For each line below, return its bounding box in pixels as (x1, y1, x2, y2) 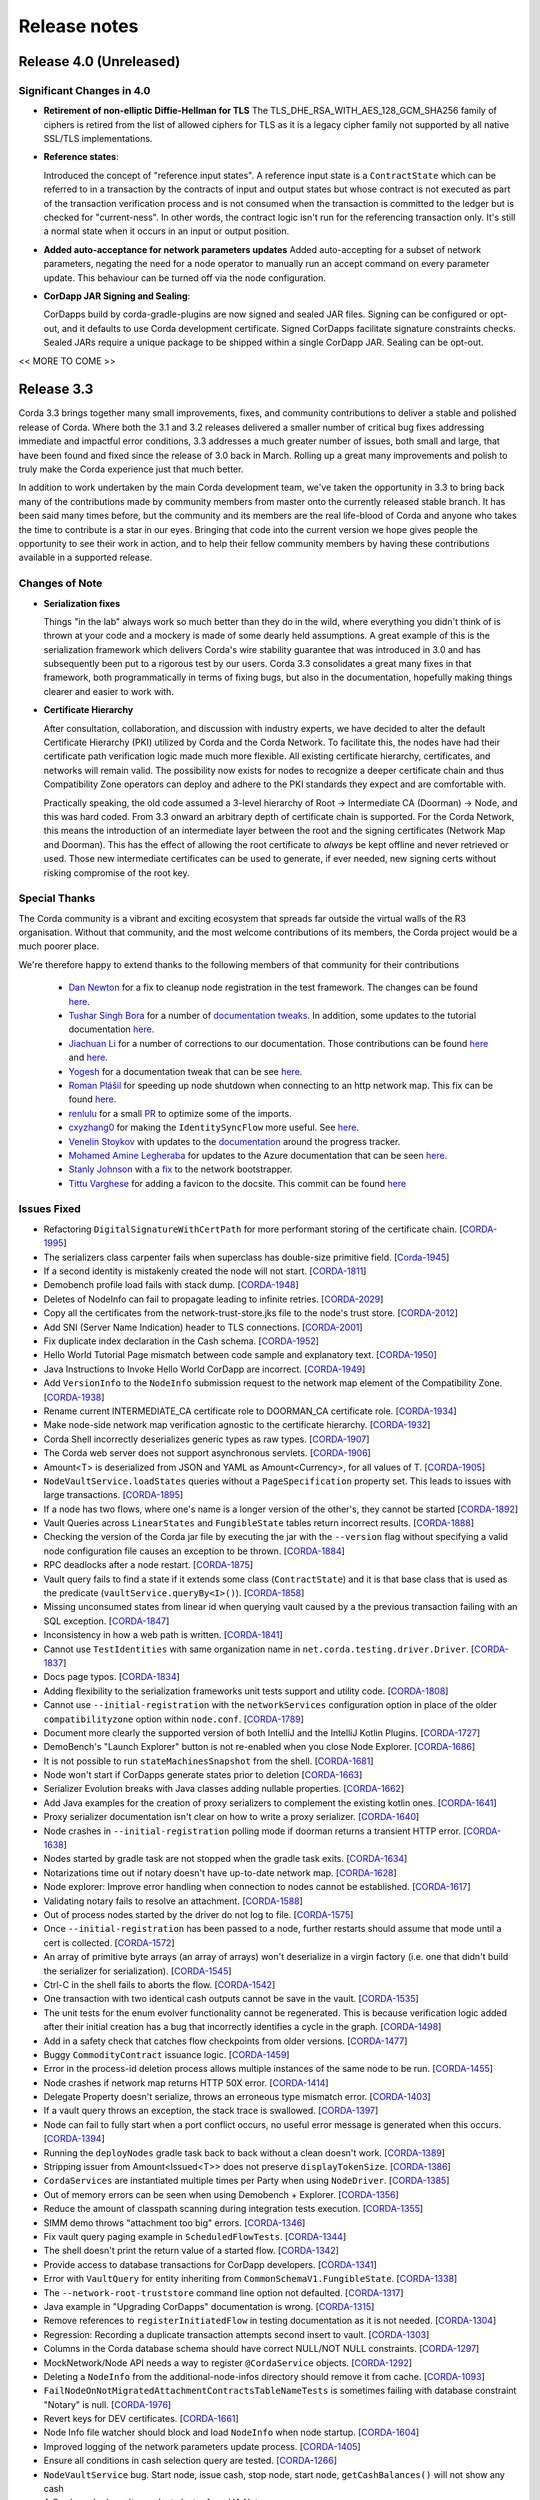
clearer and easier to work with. (43, 685, 175, 697)
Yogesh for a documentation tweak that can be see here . (68, 1065, 303, 1077)
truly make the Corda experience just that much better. (18, 463, 244, 475)
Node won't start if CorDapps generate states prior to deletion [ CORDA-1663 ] (43, 1769, 363, 1781)
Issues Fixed (18, 1202, 82, 1216)
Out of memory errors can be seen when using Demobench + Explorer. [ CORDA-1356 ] (43, 2188, 399, 2200)
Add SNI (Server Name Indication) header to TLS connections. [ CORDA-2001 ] (43, 1321, 364, 1333)
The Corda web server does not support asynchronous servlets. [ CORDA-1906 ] (43, 1447, 372, 1459)
